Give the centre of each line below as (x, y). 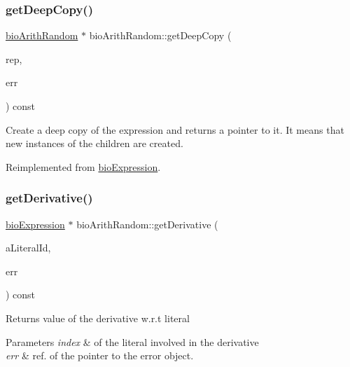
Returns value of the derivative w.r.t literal (98, 318)
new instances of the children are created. (94, 143)
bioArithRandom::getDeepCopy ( (160, 35)
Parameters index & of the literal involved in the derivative (132, 341)
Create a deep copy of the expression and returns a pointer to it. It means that (175, 129)
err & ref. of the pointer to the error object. (100, 355)
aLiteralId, (28, 248)
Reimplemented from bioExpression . (83, 166)
